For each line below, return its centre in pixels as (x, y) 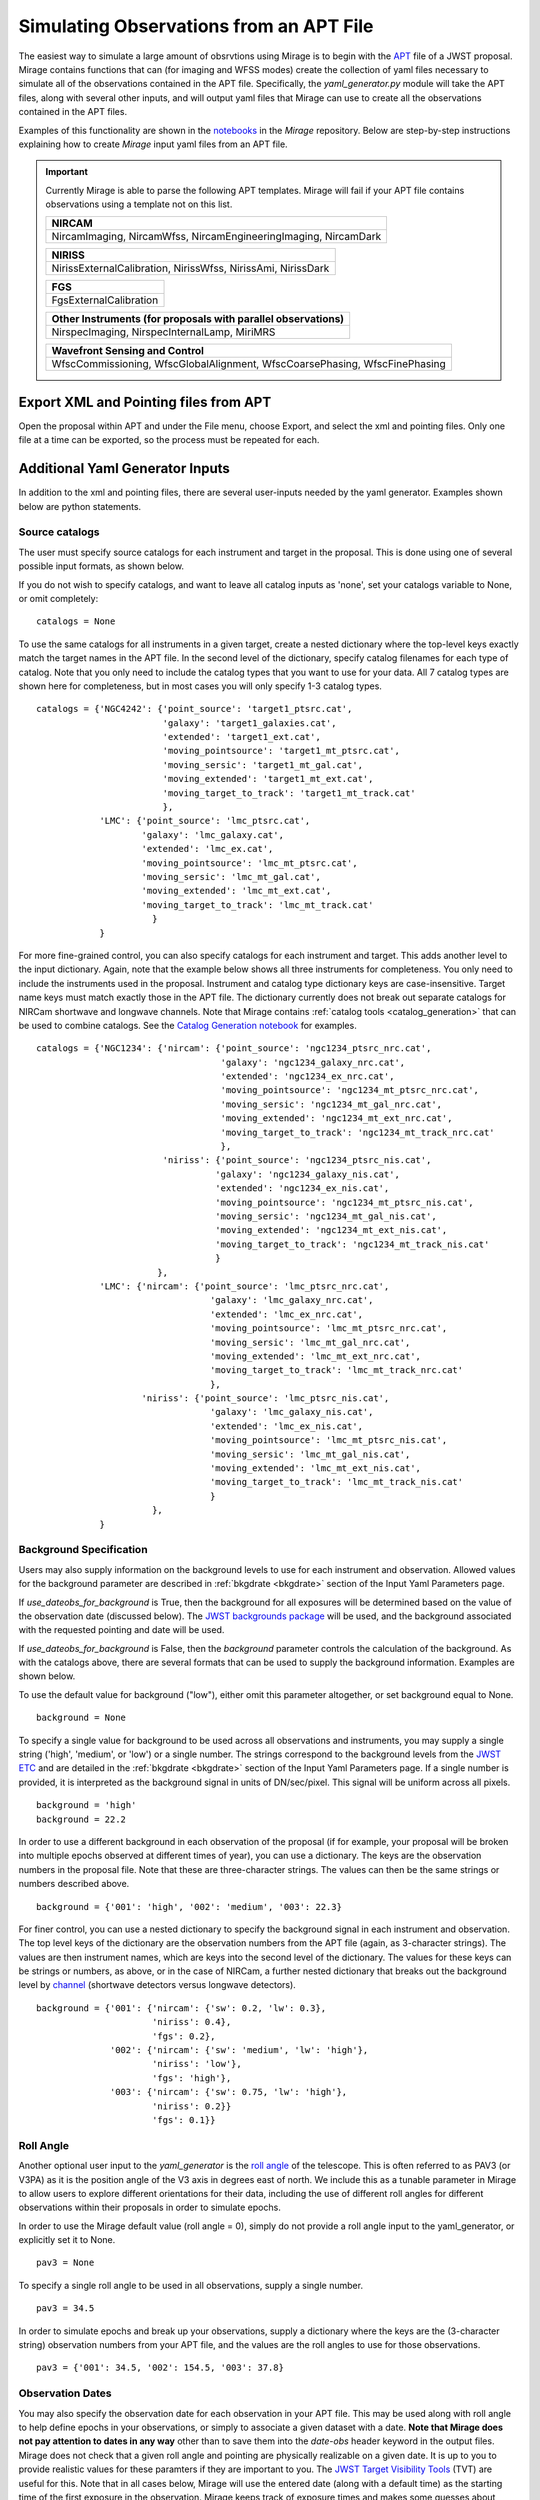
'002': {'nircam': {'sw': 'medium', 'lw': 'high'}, (239, 2050)
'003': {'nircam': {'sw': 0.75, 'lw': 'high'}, (229, 2092)
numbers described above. (74, 1884)
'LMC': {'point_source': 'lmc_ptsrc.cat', (205, 821)
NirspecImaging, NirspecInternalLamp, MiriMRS (163, 332)
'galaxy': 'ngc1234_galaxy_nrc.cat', (313, 1062)
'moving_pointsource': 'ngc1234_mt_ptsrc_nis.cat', (344, 1202)
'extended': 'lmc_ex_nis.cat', (287, 1426)
